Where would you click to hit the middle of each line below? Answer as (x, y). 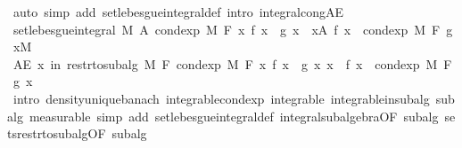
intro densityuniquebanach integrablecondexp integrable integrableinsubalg (221, 98)
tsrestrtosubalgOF (57, 133)
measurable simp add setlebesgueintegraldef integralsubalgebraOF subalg (234, 116)
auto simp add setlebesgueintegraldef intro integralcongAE (178, 12)
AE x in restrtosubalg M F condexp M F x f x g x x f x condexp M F (232, 63)
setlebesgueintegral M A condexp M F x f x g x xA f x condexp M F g (233, 29)
